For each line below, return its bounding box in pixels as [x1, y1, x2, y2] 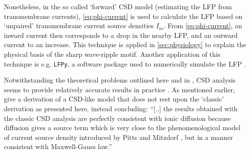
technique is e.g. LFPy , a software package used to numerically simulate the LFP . [4, 58, 246, 68]
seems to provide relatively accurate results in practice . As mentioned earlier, [4, 84, 235, 94]
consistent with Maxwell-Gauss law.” [4, 141, 112, 152]
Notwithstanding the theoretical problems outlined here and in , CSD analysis [4, 75, 236, 85]
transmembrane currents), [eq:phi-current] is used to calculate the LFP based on [4, 11, 243, 21]
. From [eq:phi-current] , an [163, 20, 242, 31]
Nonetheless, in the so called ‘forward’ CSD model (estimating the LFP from [4, 1, 232, 11]
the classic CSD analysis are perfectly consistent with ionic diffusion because [4, 113, 231, 123]
